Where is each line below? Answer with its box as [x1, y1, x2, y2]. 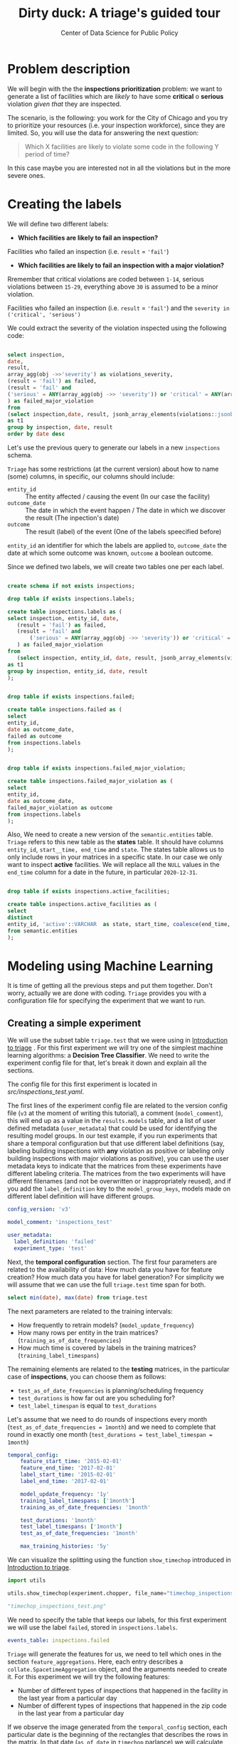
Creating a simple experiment [7, 1017, 142, 1029]
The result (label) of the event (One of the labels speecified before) [25, 528, 222, 536]
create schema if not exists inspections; [7, 583, 135, 590]
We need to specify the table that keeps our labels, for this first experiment [7, 1615, 227, 1624]
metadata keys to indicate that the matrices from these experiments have [7, 1161, 222, 1171]
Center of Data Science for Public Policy [60, 28, 179, 37]
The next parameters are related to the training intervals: [7, 1307, 173, 1315]
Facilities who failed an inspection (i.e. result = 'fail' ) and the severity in [7, 304, 230, 312]
